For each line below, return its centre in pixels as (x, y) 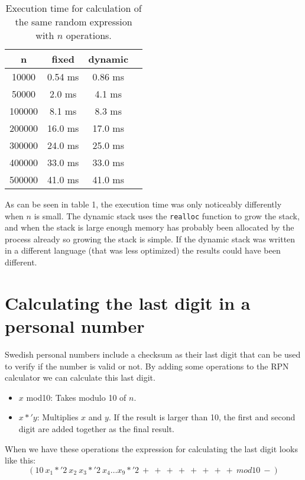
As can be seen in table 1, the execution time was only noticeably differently (143, 204)
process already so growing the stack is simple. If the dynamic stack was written (150, 239)
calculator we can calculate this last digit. (80, 377)
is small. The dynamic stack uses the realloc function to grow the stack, (167, 215)
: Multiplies (58, 417)
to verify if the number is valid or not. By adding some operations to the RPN (147, 366)
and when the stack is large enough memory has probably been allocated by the (150, 227)
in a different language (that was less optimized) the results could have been (143, 250)
